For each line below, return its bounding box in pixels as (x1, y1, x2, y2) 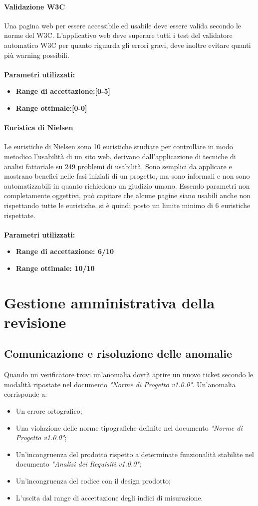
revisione (4, 311, 66, 332)
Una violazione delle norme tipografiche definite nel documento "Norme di (15, 422, 243, 433)
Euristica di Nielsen (4, 122, 73, 133)
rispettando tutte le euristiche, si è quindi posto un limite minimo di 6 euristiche (4, 200, 251, 210)
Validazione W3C (4, 1, 65, 11)
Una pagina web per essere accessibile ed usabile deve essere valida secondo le (4, 20, 242, 30)
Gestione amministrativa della (4, 292, 215, 312)
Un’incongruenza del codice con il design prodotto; (15, 475, 171, 486)
